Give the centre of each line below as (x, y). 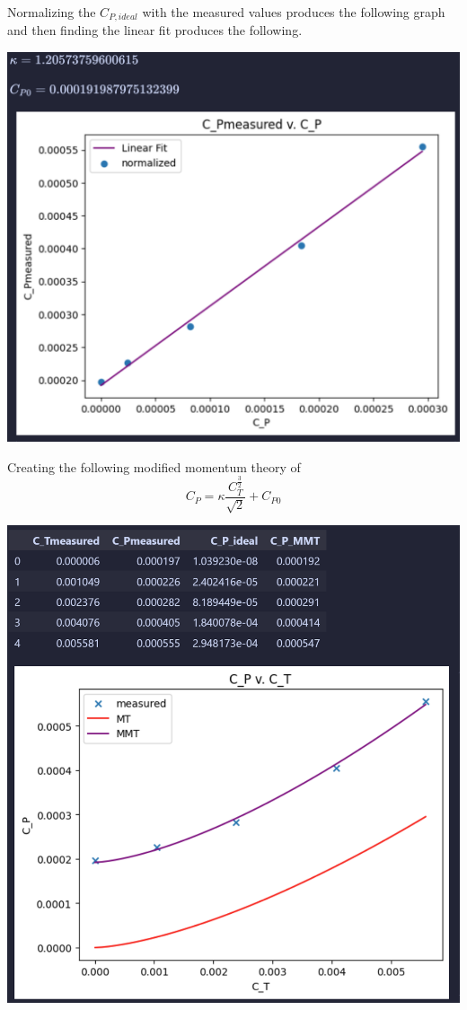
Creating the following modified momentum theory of (154, 466)
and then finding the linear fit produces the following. (155, 30)
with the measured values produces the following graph (294, 12)
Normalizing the (52, 12)
